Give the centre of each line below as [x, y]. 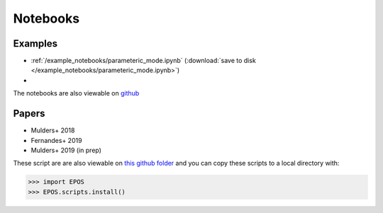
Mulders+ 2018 [53, 130]
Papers [29, 114]
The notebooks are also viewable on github [76, 93]
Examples [35, 44]
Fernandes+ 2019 [56, 140]
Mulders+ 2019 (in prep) [66, 150]
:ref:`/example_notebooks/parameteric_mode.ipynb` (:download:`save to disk [144, 61]
